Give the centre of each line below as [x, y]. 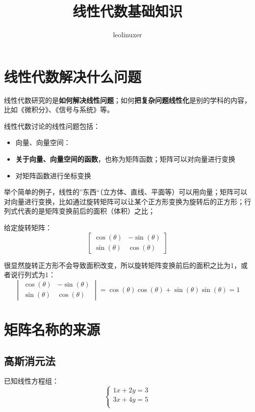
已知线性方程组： [31, 381]
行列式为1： [36, 275]
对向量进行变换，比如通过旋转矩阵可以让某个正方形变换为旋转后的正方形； [124, 201]
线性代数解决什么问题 [73, 76]
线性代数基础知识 [127, 11]
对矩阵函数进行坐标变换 [53, 175]
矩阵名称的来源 [52, 329]
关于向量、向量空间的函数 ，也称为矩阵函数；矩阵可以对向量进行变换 [125, 159]
